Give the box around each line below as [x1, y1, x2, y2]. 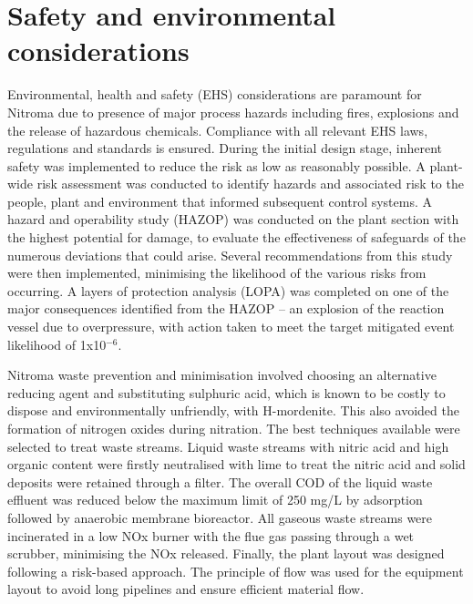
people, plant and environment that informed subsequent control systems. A [7, 191, 433, 210]
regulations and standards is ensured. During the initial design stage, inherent [7, 138, 442, 158]
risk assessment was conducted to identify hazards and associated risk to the [36, 174, 464, 193]
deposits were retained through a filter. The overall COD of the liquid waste [7, 472, 433, 491]
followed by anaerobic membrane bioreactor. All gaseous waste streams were [7, 507, 433, 527]
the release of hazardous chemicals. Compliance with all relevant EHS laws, [7, 120, 428, 139]
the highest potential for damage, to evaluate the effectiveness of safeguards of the [7, 228, 466, 247]
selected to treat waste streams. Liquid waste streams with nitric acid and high [7, 436, 449, 456]
